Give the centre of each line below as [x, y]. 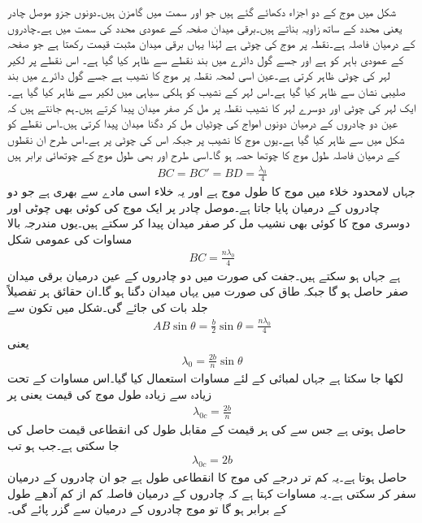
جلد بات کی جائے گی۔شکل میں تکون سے [108, 307]
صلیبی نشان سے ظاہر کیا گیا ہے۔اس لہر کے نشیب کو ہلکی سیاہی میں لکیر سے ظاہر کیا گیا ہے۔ [207, 91]
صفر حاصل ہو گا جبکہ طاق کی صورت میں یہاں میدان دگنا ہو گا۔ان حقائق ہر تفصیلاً [208, 291]
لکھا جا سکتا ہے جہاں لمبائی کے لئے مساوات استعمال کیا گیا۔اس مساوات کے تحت [205, 378]
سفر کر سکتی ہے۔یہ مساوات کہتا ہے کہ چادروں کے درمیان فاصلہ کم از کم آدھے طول [212, 493]
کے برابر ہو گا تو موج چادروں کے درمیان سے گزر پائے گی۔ [147, 509]
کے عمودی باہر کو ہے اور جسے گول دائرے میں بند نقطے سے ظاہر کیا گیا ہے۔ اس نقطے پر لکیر [206, 59]
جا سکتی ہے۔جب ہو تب [63, 445]
